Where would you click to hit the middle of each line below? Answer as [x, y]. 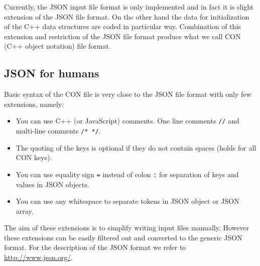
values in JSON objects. [52, 184]
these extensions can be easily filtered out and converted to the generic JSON [123, 237]
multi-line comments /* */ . [58, 131]
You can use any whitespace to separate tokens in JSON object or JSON [127, 201]
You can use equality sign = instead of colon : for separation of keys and [127, 174]
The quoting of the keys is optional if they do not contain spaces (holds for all [136, 147]
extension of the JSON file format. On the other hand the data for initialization [127, 16]
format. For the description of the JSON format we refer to [95, 247]
